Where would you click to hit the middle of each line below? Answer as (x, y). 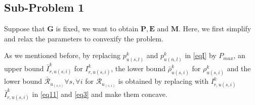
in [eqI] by (201, 55)
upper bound (24, 68)
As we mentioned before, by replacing (62, 55)
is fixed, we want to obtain (97, 29)
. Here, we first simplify (215, 29)
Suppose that (25, 29)
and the (239, 68)
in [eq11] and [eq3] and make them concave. (100, 94)
